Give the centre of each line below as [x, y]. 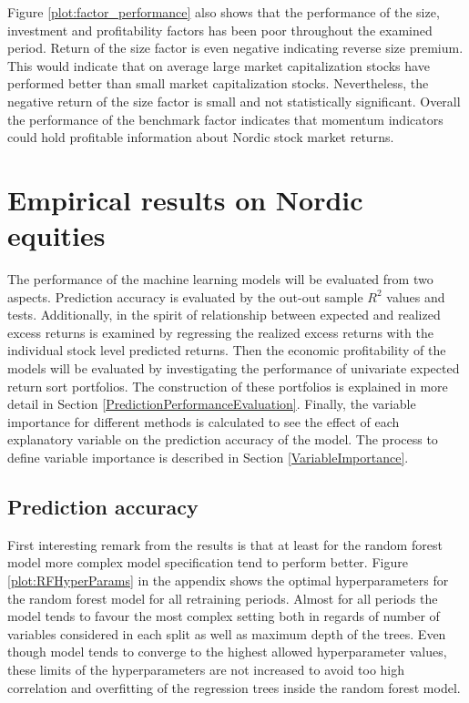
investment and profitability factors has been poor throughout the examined [220, 30]
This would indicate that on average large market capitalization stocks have [219, 65]
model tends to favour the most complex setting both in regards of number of [224, 616]
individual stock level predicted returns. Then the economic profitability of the [227, 350]
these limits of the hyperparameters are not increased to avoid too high [206, 669]
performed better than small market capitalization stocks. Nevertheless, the [218, 83]
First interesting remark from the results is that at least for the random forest [225, 544]
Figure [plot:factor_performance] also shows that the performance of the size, [224, 12]
